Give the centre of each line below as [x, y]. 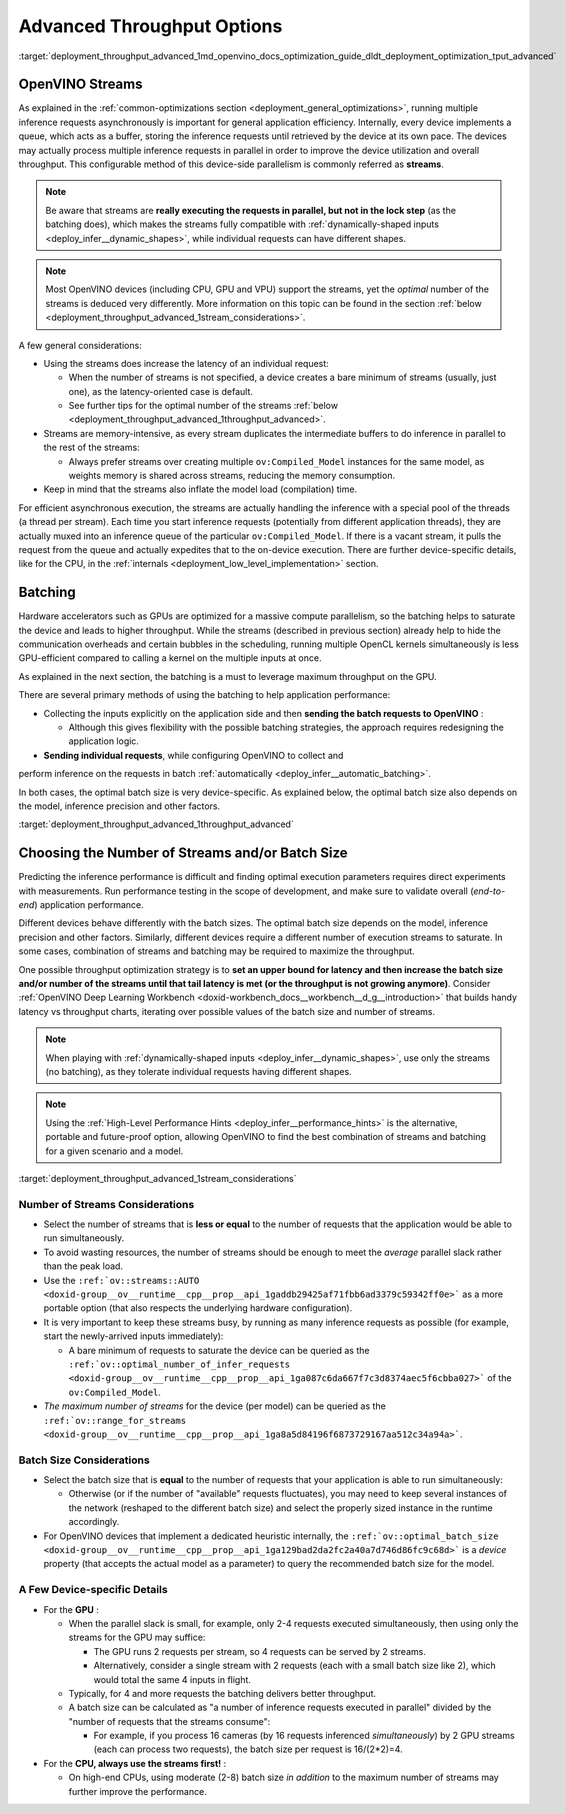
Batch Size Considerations [84, 1460]
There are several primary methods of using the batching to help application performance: [204, 695]
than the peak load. [83, 1266]
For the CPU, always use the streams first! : [135, 1763]
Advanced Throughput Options [150, 26]
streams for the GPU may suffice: [137, 1637]
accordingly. [94, 1522]
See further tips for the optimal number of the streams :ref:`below [203, 406]
